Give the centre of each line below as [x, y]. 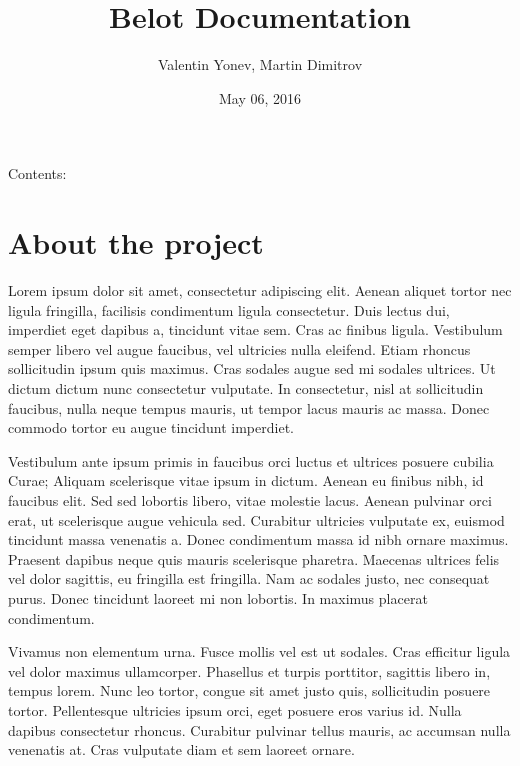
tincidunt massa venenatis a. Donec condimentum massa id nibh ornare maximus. [258, 539]
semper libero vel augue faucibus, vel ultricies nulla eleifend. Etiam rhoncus [239, 348]
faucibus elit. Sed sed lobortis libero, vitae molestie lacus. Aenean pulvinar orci [250, 499]
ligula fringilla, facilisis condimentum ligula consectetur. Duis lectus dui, [229, 309]
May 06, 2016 [260, 97]
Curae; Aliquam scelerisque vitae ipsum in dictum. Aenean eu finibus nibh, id [246, 480]
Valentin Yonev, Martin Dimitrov [260, 64]
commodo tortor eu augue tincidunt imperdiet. [151, 427]
